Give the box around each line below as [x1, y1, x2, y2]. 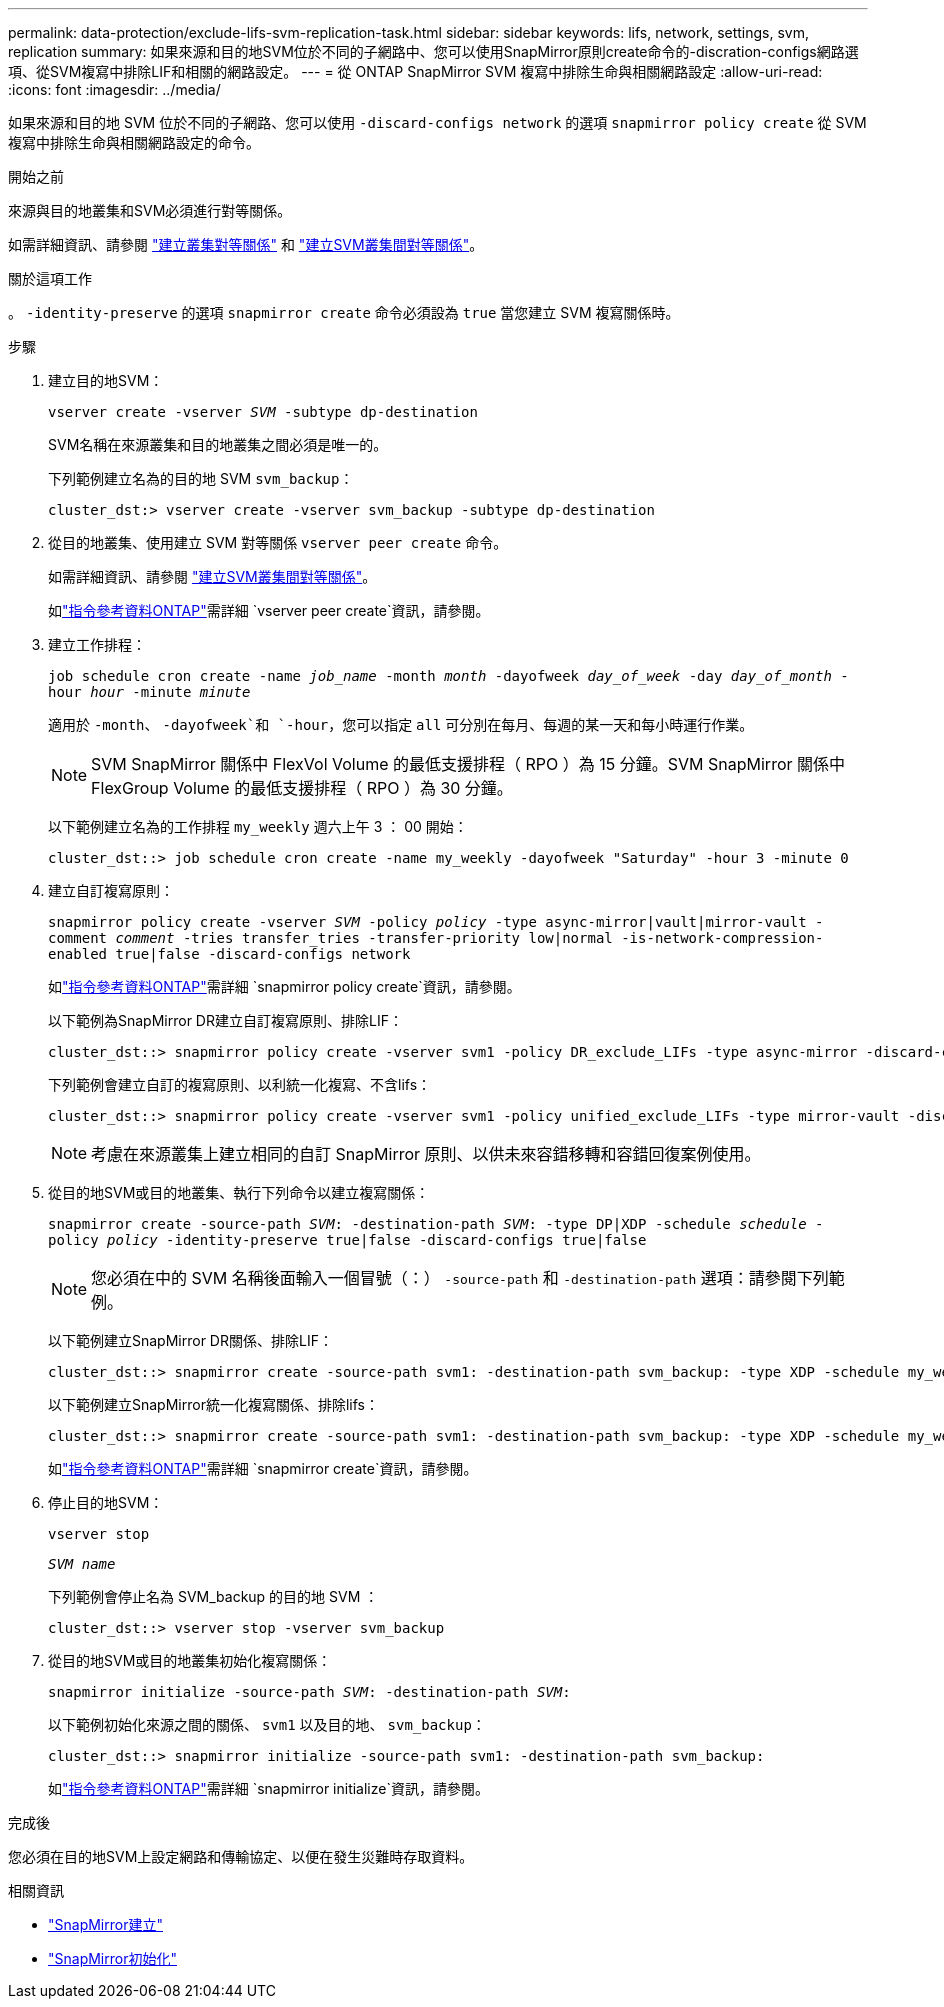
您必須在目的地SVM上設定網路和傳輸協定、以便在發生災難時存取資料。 [8, 1848, 474, 1865]
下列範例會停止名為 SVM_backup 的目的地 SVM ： [48, 1588, 379, 1605]
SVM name [48, 1556, 116, 1572]
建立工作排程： [48, 636, 146, 653]
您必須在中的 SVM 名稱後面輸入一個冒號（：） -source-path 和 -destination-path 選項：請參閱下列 [91, 1268, 829, 1288]
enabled [48, 946, 108, 962]
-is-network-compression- [621, 930, 824, 946]
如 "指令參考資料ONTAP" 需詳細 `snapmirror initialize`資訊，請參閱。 [48, 1780, 489, 1797]
